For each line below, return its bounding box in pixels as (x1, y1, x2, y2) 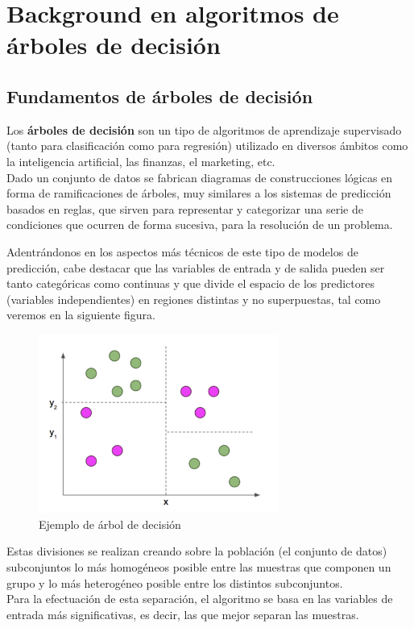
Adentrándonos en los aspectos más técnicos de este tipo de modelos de (6, 243, 358, 260)
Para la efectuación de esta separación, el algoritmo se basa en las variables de (6, 590, 393, 607)
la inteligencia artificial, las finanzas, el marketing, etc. (6, 152, 275, 169)
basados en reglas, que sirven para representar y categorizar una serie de (6, 200, 363, 217)
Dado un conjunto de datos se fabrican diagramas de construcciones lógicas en (6, 168, 393, 185)
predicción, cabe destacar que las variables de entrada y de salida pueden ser (6, 259, 385, 276)
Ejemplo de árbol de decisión (39, 515, 181, 532)
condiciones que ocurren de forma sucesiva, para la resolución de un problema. (6, 216, 393, 233)
